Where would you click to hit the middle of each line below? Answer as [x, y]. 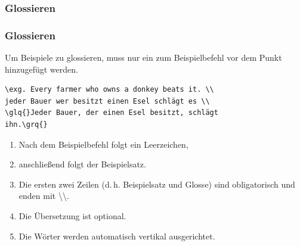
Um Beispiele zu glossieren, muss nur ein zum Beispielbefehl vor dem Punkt [143, 57]
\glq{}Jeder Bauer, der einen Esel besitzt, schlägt [112, 113]
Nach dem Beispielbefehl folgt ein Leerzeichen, [103, 144]
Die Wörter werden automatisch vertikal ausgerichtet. [117, 236]
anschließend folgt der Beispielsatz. [82, 164]
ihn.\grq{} [26, 125]
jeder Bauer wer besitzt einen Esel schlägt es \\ [107, 101]
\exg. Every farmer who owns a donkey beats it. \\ [109, 90]
